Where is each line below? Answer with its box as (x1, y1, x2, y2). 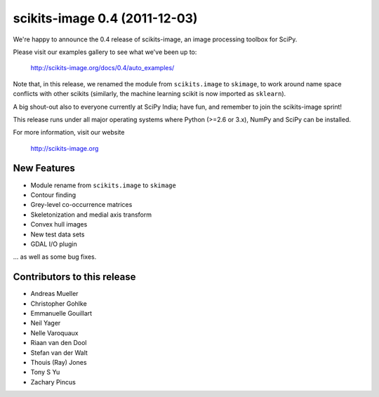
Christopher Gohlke (30, 299, 87, 308)
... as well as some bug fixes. (13, 253, 97, 261)
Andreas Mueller (30, 290, 79, 298)
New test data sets (30, 230, 85, 238)
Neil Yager (30, 319, 61, 328)
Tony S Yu (30, 368, 60, 377)
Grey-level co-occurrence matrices (30, 201, 133, 209)
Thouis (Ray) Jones (30, 358, 87, 366)
